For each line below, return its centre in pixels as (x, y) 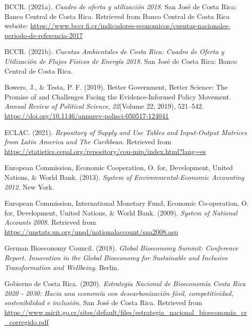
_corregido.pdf (27, 321)
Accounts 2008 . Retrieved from (50, 222)
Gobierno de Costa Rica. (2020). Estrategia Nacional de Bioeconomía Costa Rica (125, 283)
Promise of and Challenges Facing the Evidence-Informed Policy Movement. (118, 96)
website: (16, 26)
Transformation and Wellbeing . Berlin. (62, 267)
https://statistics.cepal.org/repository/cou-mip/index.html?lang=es (105, 151)
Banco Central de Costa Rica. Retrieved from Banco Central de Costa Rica (117, 16)
